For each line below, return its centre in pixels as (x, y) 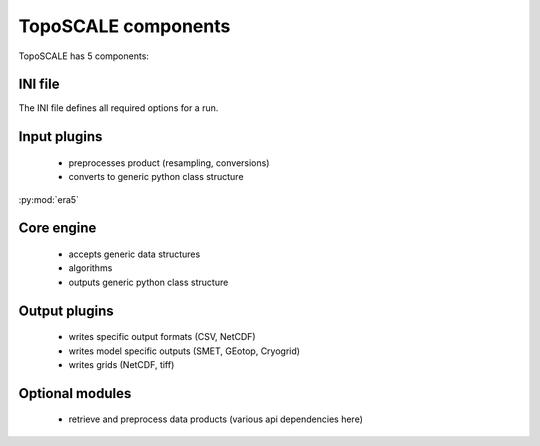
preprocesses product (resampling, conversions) (169, 162)
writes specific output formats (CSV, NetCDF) (162, 337)
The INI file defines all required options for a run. (118, 108)
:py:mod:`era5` (49, 199)
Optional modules (75, 393)
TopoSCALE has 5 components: (84, 56)
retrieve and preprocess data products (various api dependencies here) (216, 419)
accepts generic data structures (134, 254)
